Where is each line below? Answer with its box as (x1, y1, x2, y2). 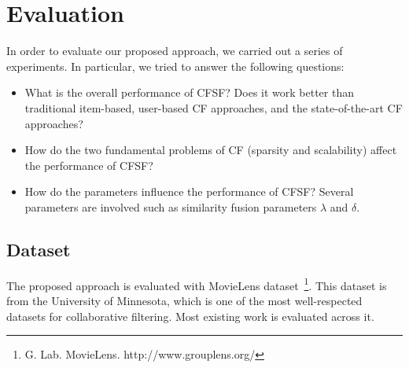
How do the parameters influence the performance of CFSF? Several (24, 183, 354, 200)
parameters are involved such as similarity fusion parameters (24, 198, 317, 215)
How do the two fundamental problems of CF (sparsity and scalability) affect (24, 142, 397, 158)
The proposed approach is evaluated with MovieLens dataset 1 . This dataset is (6, 274, 387, 293)
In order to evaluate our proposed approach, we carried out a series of (6, 42, 343, 59)
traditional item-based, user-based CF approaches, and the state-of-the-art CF (24, 99, 403, 116)
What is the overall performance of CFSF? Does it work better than (24, 84, 355, 101)
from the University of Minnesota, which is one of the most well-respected (6, 292, 363, 308)
